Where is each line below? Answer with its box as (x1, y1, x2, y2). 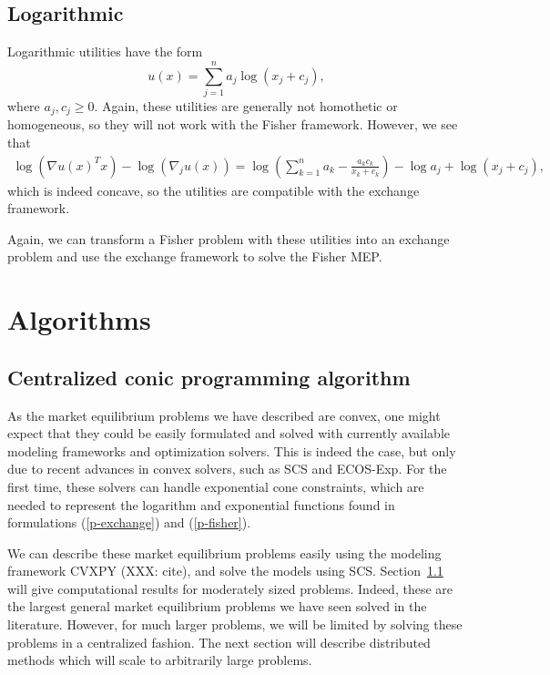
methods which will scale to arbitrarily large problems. (7, 650, 312, 670)
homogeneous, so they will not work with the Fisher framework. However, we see (7, 115, 458, 134)
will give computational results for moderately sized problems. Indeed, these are (7, 578, 453, 598)
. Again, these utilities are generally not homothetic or (94, 96, 398, 115)
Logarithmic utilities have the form (7, 42, 203, 61)
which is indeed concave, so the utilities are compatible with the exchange (7, 180, 420, 199)
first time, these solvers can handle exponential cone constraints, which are (7, 476, 424, 496)
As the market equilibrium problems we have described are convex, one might (7, 405, 441, 424)
